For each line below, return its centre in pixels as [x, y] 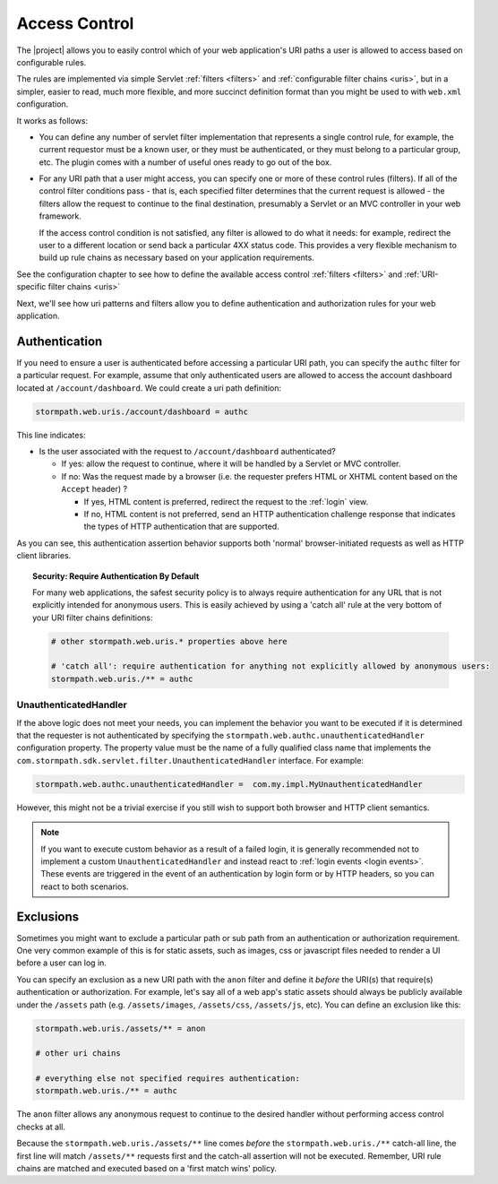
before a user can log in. [62, 963]
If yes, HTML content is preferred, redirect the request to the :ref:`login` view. [226, 501]
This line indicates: [51, 435]
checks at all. [41, 1127]
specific [31, 287]
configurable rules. [52, 62]
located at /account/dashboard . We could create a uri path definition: [149, 388]
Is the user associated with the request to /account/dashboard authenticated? [187, 452]
